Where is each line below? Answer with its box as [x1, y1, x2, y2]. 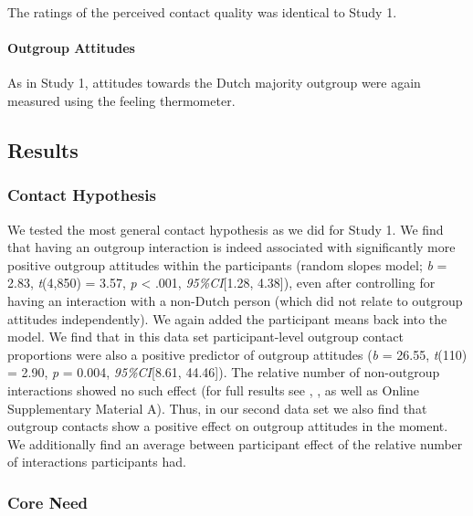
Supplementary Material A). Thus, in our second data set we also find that [7, 398, 427, 417]
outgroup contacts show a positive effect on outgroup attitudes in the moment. [7, 416, 448, 436]
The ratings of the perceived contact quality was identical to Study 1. [7, 3, 397, 21]
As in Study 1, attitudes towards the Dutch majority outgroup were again [7, 73, 421, 92]
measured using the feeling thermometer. [7, 90, 236, 110]
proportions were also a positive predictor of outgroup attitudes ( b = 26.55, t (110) [7, 344, 468, 363]
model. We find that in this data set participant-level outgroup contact [7, 327, 404, 346]
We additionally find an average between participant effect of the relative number [7, 434, 463, 453]
